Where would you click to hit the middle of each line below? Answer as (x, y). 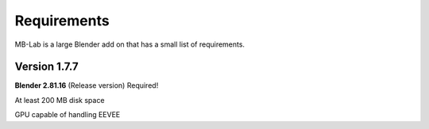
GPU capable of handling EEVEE (68, 115)
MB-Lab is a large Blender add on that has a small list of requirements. (130, 44)
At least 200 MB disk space (60, 100)
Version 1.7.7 (46, 67)
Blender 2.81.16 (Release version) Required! (87, 85)
